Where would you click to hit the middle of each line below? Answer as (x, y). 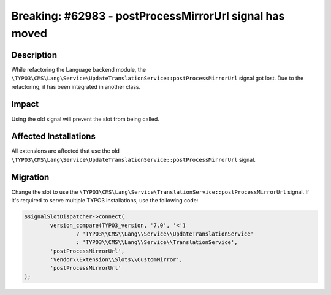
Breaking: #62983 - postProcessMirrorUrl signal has (148, 16)
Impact (25, 104)
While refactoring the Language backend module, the (79, 69)
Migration (30, 177)
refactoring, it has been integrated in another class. (76, 86)
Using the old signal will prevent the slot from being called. (85, 119)
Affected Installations (54, 136)
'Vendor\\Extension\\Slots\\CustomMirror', (116, 260)
